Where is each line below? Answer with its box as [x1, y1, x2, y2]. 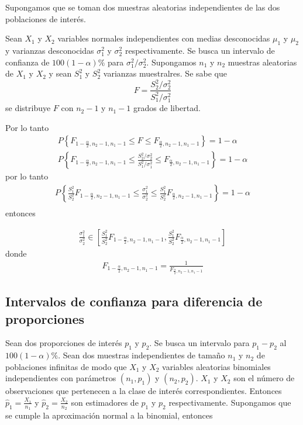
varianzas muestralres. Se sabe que [103, 67, 227, 80]
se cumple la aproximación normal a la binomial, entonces [5, 409, 213, 421]
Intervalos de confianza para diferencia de [5, 292, 263, 310]
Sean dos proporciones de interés [5, 337, 122, 349]
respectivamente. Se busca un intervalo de [125, 44, 275, 56]
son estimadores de [71, 396, 139, 408]
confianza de [5, 56, 50, 68]
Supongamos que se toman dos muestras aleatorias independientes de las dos [5, 1, 280, 13]
